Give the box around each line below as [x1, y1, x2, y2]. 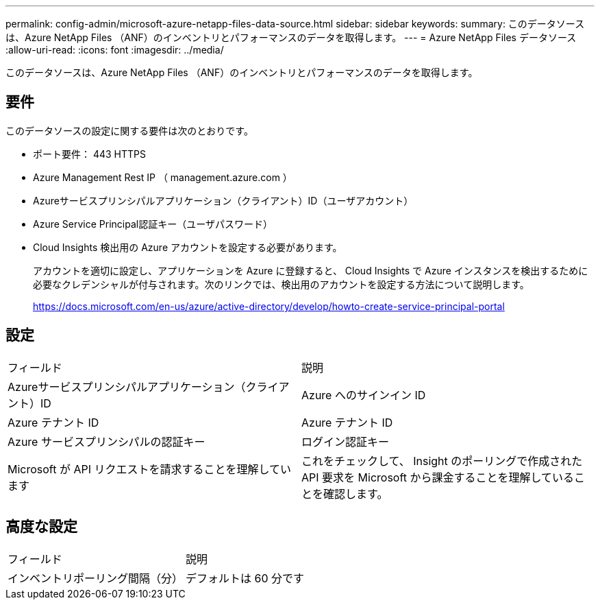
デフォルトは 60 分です [186, 571, 305, 585]
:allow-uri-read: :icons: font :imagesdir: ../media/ [5, 44, 224, 56]
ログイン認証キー [301, 434, 390, 449]
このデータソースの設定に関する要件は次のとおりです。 [5, 124, 253, 137]
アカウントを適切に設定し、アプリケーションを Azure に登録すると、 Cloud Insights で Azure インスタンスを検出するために [33, 264, 588, 276]
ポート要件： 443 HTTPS [33, 147, 147, 160]
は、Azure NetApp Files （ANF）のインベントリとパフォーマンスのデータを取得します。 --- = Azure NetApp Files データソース [5, 32, 577, 43]
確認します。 [323, 486, 388, 501]
